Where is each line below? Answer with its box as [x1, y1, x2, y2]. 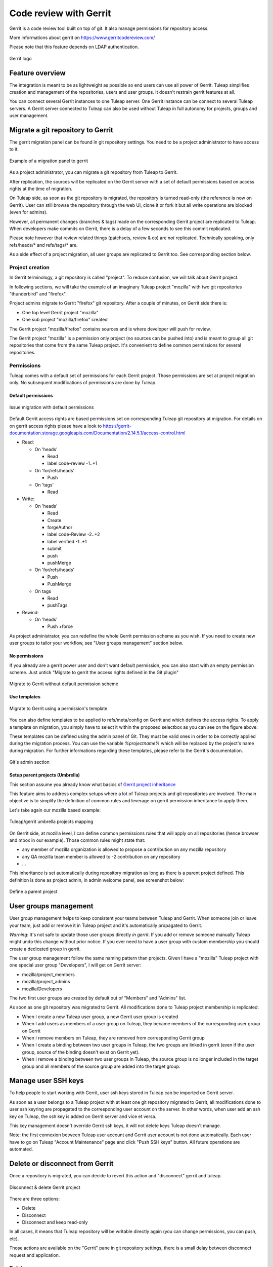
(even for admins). [9, 209, 48, 215]
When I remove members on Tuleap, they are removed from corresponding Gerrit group [22, 1035, 205, 1041]
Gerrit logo [9, 55, 32, 61]
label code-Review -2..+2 [47, 531, 101, 537]
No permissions [9, 653, 43, 659]
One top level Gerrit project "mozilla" [22, 309, 99, 315]
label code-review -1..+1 [47, 460, 98, 466]
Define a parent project [9, 888, 58, 895]
